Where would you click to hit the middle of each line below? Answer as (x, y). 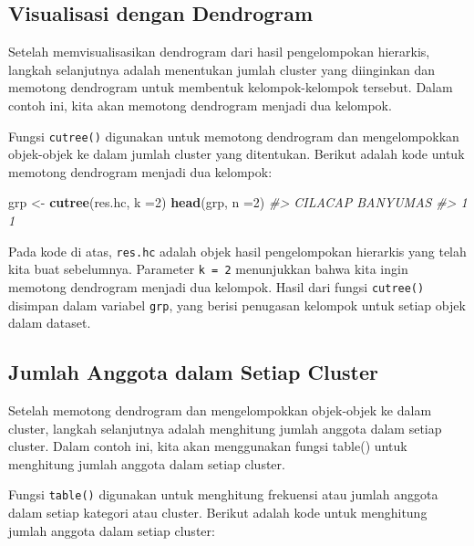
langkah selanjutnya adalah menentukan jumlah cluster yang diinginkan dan (222, 69)
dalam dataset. (50, 323)
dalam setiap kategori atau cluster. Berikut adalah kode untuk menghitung (218, 513)
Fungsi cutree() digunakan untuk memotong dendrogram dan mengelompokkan (234, 136)
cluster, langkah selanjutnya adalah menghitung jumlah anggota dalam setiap (225, 428)
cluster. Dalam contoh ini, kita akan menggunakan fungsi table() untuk (208, 446)
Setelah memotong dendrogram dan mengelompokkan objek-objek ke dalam (220, 410)
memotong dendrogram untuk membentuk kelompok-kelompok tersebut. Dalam (231, 87)
